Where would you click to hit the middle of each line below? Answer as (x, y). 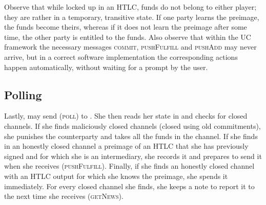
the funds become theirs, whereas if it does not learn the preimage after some (126, 27)
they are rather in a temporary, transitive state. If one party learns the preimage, (132, 17)
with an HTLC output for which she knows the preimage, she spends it (116, 176)
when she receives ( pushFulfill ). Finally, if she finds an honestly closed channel (129, 166)
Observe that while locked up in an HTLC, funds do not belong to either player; (130, 7)
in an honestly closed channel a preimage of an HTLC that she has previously (126, 146)
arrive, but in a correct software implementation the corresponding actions (121, 56)
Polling (23, 94)
